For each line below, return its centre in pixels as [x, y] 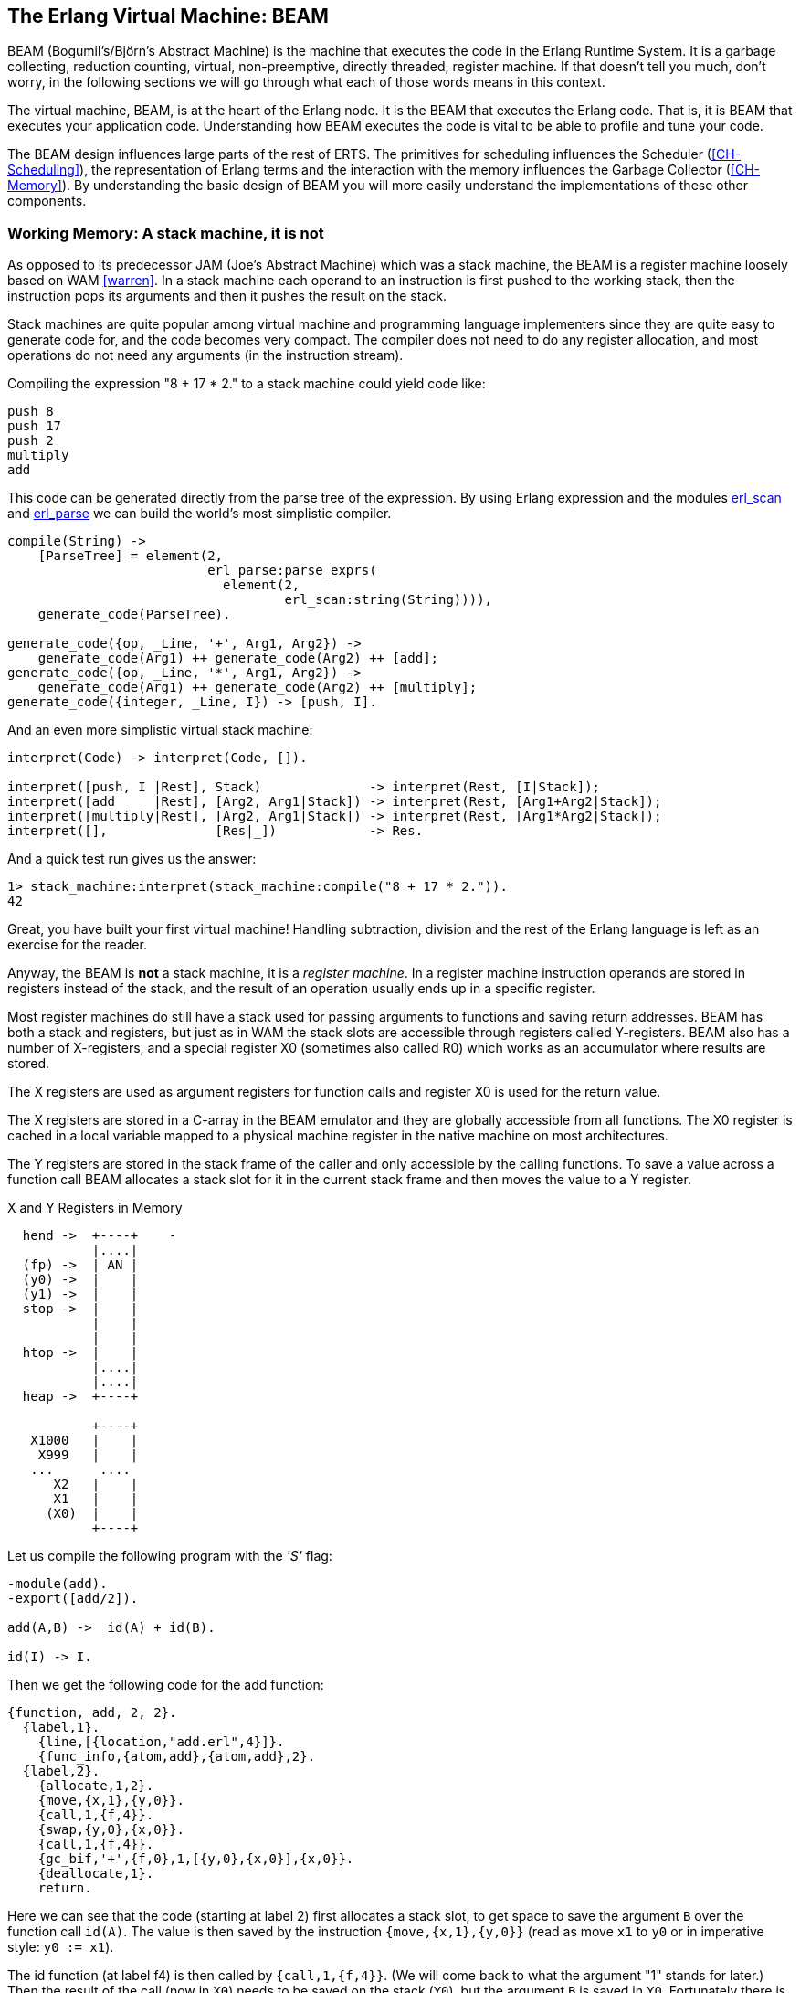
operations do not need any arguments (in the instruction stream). [205, 355]
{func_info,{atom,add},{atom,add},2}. [177, 1757]
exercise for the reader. [77, 945]
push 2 [31, 441]
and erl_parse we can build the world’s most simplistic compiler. [200, 514]
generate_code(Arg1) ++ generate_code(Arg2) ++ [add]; [238, 658]
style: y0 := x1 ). [61, 1947]
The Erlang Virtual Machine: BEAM [168, 16]
